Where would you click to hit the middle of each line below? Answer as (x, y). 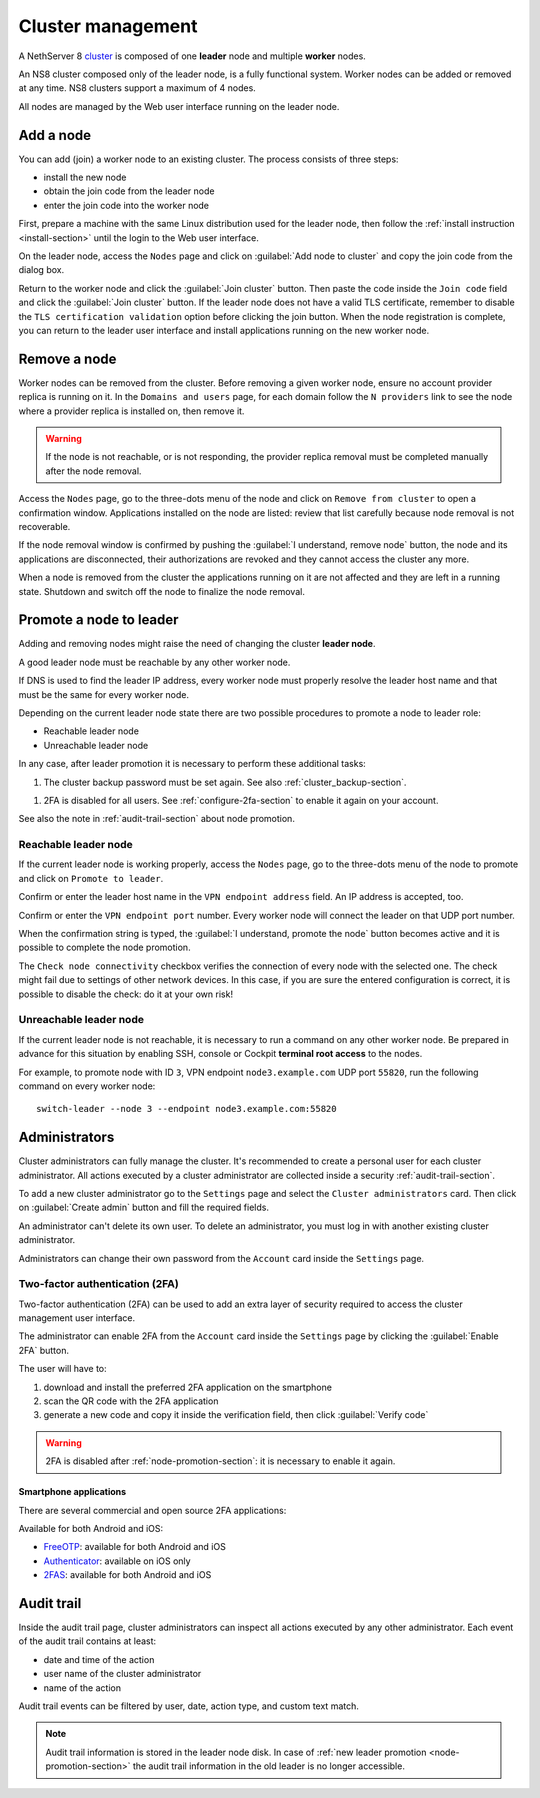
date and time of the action (99, 1659)
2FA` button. (44, 1350)
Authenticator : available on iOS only (117, 1561)
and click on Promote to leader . (91, 878)
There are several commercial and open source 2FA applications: (152, 1510)
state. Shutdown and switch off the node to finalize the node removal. (161, 591)
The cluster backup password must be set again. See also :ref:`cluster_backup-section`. (225, 782)
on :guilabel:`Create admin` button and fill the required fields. (144, 1207)
